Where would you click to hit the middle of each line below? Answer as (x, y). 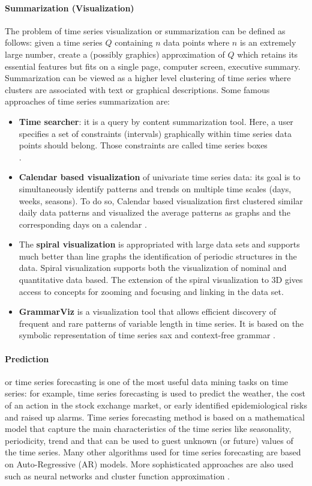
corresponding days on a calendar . (83, 224)
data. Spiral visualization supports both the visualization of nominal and (153, 268)
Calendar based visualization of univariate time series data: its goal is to (160, 177)
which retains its (268, 54)
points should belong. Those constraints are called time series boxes (143, 145)
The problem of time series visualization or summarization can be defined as (145, 30)
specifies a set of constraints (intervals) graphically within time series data (155, 133)
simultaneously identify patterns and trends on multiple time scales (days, (155, 188)
